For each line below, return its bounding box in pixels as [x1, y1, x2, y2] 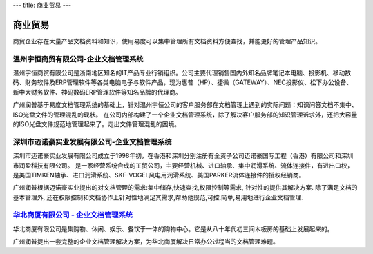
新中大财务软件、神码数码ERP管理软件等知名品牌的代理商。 [12, 88, 182, 96]
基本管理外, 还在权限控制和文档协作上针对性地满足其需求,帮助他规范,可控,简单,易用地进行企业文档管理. [12, 193, 304, 202]
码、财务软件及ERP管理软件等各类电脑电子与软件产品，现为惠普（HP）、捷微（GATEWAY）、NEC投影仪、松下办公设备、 [12, 78, 353, 86]
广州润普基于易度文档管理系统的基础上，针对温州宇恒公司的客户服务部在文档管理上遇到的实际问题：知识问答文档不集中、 [12, 101, 358, 109]
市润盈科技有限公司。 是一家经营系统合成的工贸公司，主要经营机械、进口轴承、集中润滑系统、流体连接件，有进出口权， [12, 161, 354, 169]
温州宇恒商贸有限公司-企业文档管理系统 [12, 54, 144, 63]
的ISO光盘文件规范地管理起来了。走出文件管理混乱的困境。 [12, 120, 181, 128]
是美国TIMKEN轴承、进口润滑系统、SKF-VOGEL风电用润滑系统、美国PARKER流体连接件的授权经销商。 [12, 170, 305, 179]
